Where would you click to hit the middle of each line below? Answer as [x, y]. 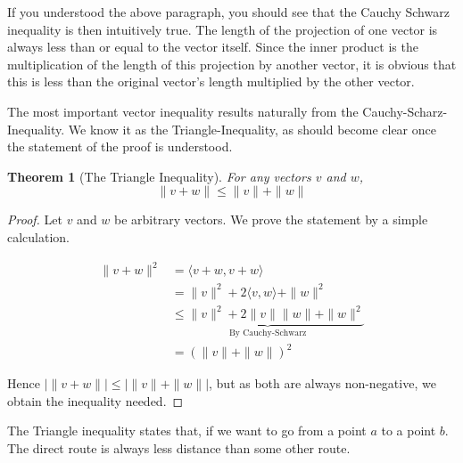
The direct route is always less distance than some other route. [179, 447]
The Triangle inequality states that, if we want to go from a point [187, 431]
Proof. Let [35, 219]
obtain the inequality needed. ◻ [95, 400]
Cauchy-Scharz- [405, 111]
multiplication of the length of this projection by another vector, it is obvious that [232, 64]
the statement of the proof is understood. [120, 146]
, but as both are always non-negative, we [322, 383]
